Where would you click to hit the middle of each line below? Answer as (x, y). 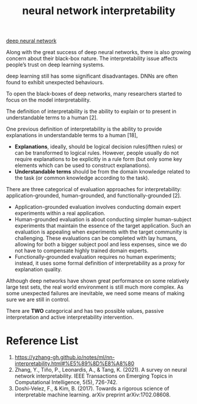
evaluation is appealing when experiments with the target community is (101, 232)
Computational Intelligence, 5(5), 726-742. (66, 382)
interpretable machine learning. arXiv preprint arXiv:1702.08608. (93, 395)
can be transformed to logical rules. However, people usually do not (97, 153)
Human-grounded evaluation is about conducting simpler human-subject (103, 219)
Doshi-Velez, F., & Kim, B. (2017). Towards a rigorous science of (92, 389)
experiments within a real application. (60, 213)
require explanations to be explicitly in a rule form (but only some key (98, 159)
